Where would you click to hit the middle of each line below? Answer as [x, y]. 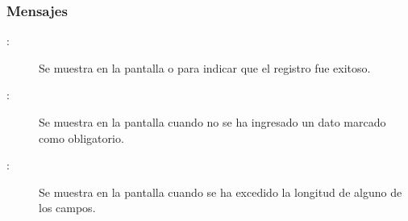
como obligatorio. [81, 138]
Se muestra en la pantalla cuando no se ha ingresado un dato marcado [212, 122]
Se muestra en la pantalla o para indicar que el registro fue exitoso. [205, 67]
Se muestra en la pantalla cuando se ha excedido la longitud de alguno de [221, 192]
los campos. [67, 208]
